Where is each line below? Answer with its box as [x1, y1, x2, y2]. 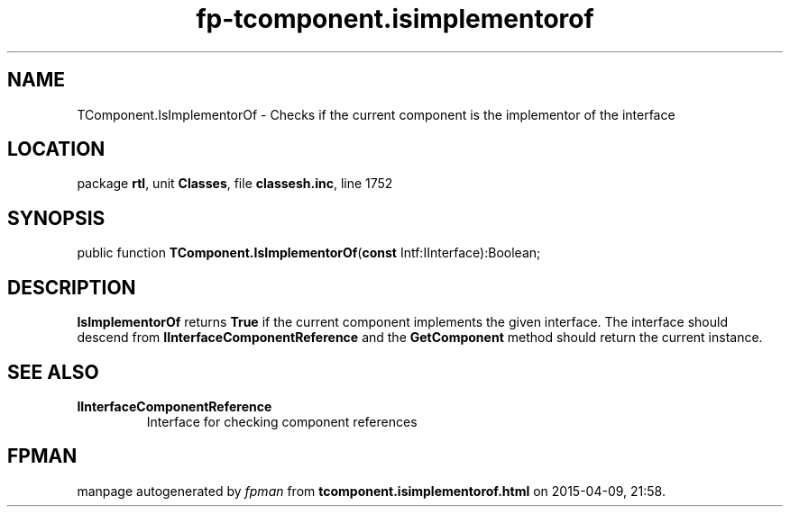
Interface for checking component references [146, 413, 418, 429]
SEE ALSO [7, 360, 99, 383]
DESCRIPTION [7, 275, 136, 299]
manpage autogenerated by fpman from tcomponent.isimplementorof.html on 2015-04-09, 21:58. [77, 482, 666, 499]
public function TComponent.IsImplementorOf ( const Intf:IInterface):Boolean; [77, 245, 541, 261]
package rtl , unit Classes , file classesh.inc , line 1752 [77, 176, 393, 192]
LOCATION [7, 138, 106, 161]
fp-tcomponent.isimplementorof [196, 4, 594, 34]
